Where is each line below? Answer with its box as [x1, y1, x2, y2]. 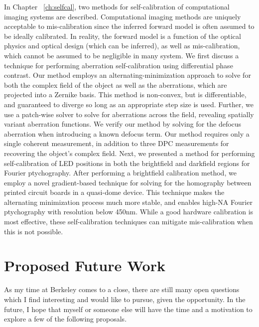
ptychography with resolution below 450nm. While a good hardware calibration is [4, 206, 254, 217]
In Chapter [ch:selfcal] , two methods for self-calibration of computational [4, 1, 230, 11]
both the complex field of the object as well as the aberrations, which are [4, 79, 227, 90]
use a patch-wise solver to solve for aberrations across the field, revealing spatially [4, 109, 254, 119]
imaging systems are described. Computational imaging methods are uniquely [4, 11, 241, 21]
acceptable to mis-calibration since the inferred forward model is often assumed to [4, 21, 255, 31]
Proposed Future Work [4, 255, 165, 276]
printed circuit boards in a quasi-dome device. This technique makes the [4, 187, 225, 197]
